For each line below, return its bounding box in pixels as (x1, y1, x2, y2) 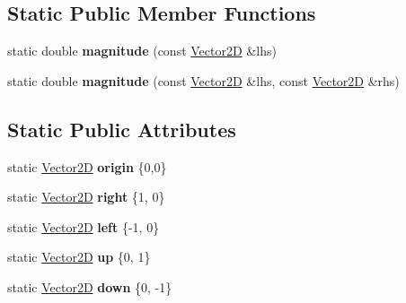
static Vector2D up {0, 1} (7, 247, 151, 266)
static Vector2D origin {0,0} (7, 157, 167, 176)
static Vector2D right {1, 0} (7, 187, 165, 206)
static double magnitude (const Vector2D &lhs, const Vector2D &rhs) (7, 71, 400, 90)
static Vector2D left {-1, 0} (7, 217, 160, 236)
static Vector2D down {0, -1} (7, 277, 172, 296)
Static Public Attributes (7, 115, 236, 143)
